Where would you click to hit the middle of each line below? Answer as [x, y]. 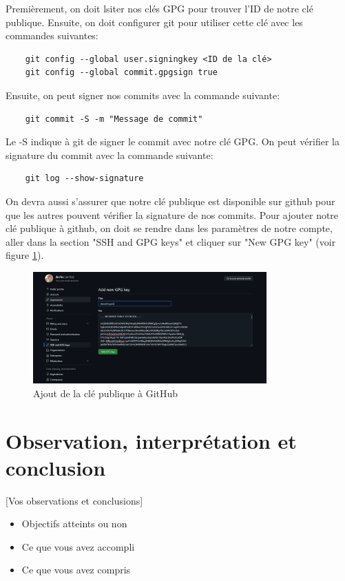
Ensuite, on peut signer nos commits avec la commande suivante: [143, 95]
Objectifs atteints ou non [74, 524]
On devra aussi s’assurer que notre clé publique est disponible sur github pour [170, 201]
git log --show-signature [84, 179]
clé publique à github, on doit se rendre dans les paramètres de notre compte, [169, 228]
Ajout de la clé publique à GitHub [106, 393]
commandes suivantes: [52, 35]
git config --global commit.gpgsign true [121, 73]
